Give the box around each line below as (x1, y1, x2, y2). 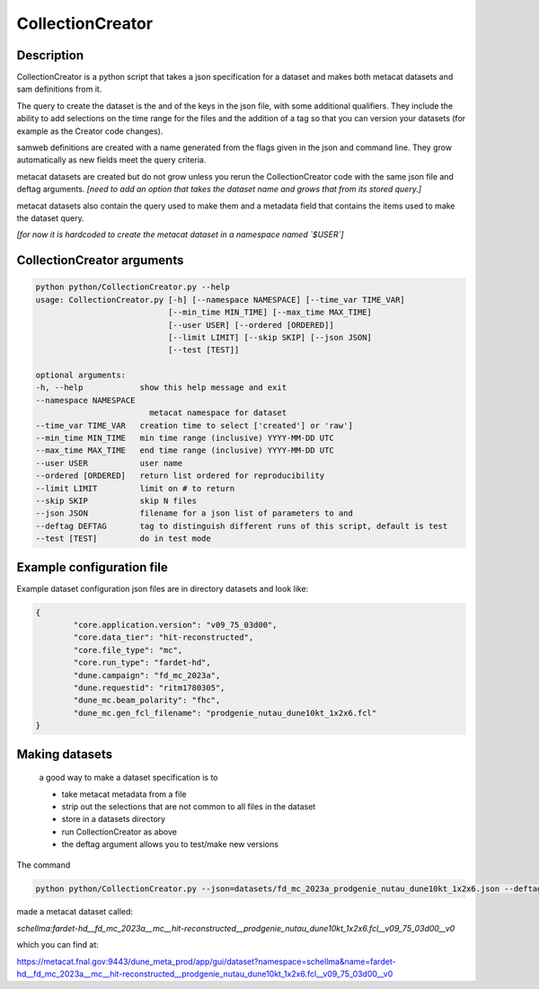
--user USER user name (35, 458, 183, 468)
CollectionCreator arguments (16, 252, 184, 269)
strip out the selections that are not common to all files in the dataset (61, 800, 316, 812)
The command (16, 859, 71, 870)
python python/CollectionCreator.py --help (35, 282, 231, 292)
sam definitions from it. (16, 84, 102, 94)
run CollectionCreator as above (61, 826, 177, 837)
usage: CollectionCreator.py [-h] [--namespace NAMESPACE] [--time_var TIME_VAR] (35, 295, 406, 305)
